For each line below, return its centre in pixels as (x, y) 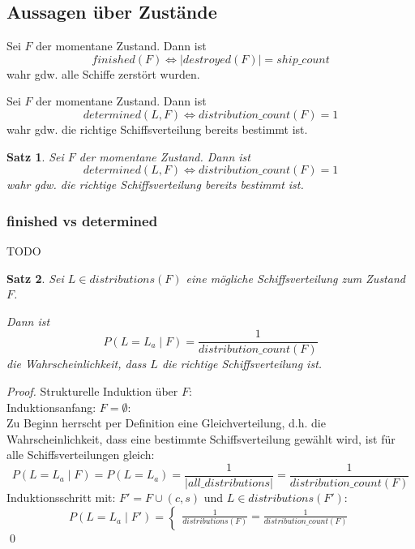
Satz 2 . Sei (35, 278)
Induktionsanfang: (51, 407)
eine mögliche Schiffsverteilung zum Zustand (295, 278)
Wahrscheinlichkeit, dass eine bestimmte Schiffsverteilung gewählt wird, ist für (201, 438)
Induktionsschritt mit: (61, 498)
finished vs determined (82, 220)
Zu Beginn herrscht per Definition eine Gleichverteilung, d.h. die (166, 423)
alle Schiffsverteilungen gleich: (81, 455)
